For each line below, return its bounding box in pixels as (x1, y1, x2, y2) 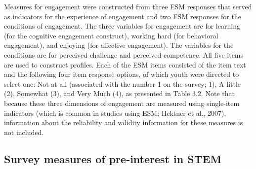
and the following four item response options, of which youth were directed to (4, 69, 239, 79)
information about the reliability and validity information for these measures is (4, 117, 243, 128)
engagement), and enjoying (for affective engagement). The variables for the (4, 40, 234, 50)
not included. (4, 127, 44, 137)
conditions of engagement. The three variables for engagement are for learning (4, 21, 240, 31)
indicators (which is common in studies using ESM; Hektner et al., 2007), (4, 107, 226, 118)
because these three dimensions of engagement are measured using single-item (4, 98, 240, 108)
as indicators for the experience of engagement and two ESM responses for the (4, 11, 241, 21)
